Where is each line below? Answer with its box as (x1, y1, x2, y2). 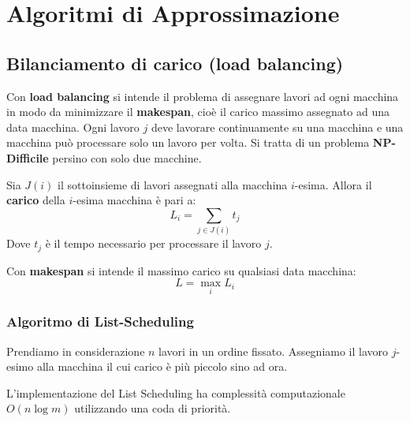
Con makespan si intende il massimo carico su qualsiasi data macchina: (6, 262, 356, 278)
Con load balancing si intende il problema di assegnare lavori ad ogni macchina (6, 88, 399, 104)
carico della (6, 192, 65, 208)
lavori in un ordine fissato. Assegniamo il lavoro (158, 342, 389, 359)
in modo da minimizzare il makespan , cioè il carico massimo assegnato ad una (6, 103, 389, 120)
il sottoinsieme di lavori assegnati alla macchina (58, 176, 288, 192)
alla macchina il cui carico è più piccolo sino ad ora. (36, 358, 288, 375)
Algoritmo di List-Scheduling (6, 312, 194, 331)
